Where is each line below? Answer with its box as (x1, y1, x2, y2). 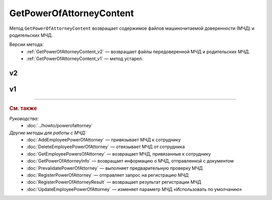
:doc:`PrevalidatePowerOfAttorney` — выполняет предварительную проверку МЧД (26, 165, 203, 171)
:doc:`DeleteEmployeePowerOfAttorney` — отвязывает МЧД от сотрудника (26, 144, 185, 150)
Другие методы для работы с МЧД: (9, 129, 87, 136)
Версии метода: (9, 41, 44, 47)
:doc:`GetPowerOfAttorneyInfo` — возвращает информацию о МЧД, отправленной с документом (26, 158, 234, 164)
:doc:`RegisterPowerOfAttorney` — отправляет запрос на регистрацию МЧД (26, 172, 189, 178)
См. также (9, 105, 37, 112)
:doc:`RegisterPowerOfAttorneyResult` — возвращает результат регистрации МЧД (26, 179, 201, 185)
